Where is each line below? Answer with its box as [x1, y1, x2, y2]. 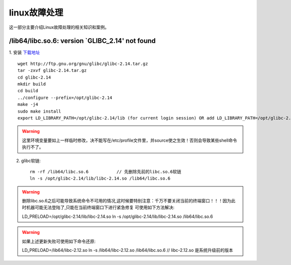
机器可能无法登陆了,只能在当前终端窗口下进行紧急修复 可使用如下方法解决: [26, 204, 175, 211]
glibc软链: [21, 158, 41, 164]
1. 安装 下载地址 [9, 50, 40, 55]
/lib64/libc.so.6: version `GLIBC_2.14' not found [9, 37, 156, 45]
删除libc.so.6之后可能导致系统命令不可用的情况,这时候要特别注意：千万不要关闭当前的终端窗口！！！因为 [22, 198, 231, 204]
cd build [17, 88, 38, 94]
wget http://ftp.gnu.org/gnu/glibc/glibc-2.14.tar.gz [17, 61, 148, 66]
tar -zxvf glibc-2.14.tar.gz [17, 68, 87, 73]
